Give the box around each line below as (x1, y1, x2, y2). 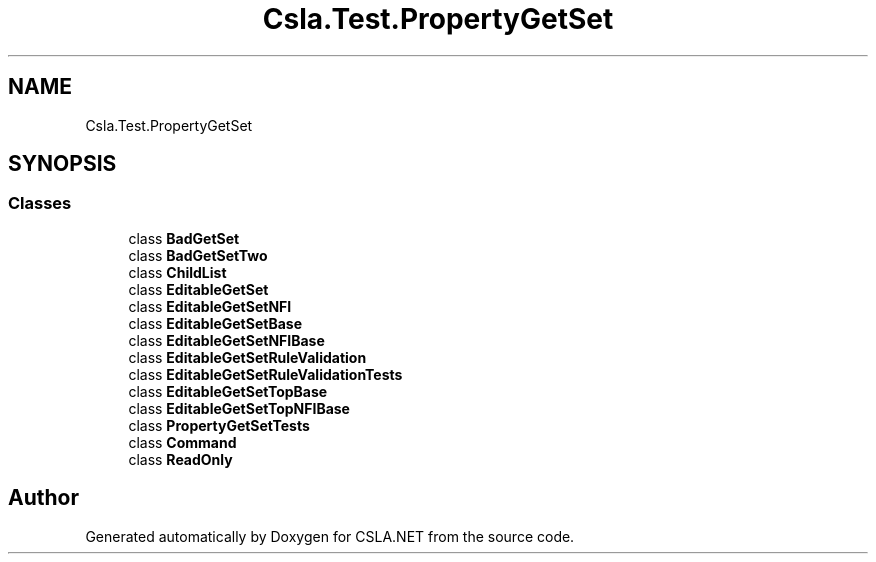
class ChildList (128, 263, 227, 281)
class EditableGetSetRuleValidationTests (128, 365, 403, 383)
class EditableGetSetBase (128, 314, 302, 332)
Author (8, 485, 79, 511)
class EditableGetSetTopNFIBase (128, 399, 350, 417)
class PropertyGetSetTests (128, 416, 310, 434)
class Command (128, 433, 237, 451)
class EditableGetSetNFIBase (128, 331, 325, 349)
